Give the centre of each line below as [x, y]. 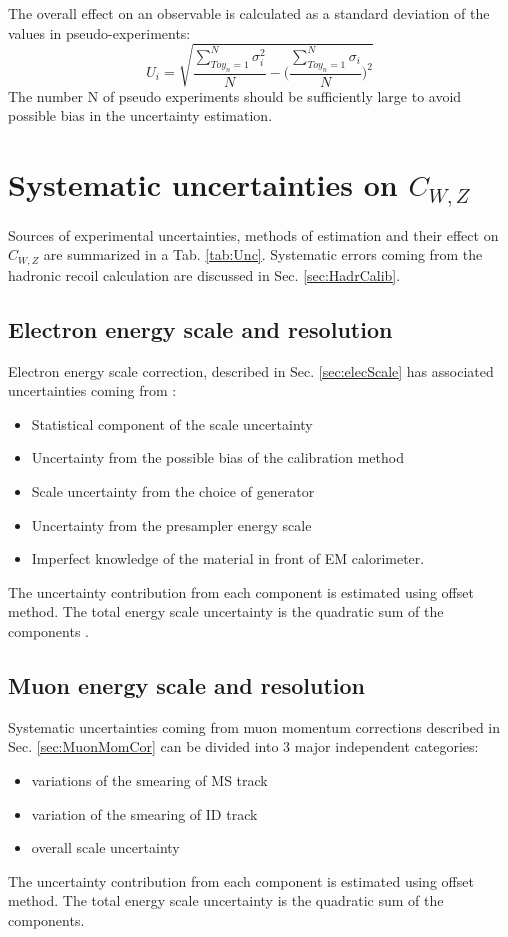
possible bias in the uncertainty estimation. [140, 115]
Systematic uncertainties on [203, 184]
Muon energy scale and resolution [187, 684]
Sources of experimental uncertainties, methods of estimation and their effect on [253, 234]
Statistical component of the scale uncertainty [172, 423]
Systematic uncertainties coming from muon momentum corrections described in [254, 726]
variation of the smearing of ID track [144, 813]
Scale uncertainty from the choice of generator [173, 490]
